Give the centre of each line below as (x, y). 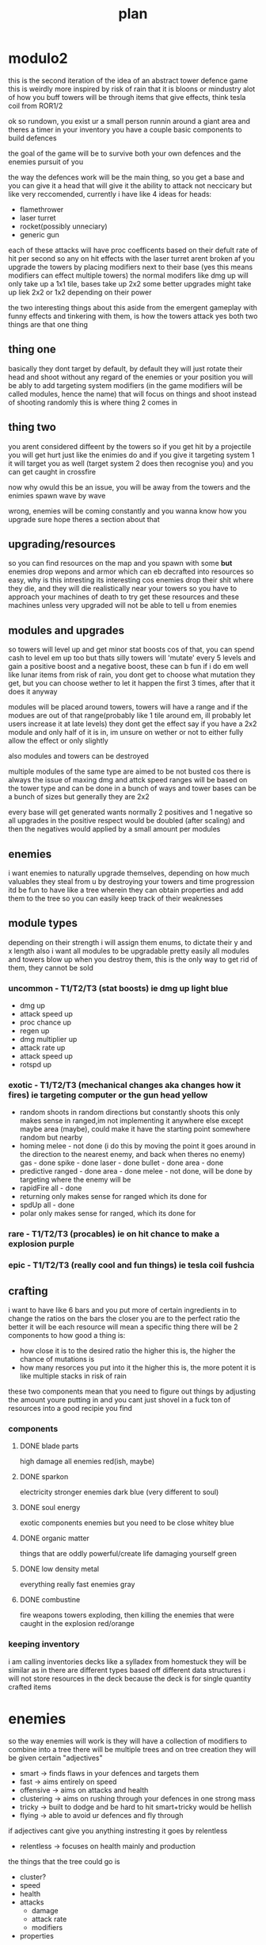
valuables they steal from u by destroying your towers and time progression (131, 881)
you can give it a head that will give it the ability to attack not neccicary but (130, 185)
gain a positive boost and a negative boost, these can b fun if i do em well (128, 667)
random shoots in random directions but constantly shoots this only (129, 1113)
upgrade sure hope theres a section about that (84, 519)
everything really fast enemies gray (77, 1585)
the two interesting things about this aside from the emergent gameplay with (133, 307)
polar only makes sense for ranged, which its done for (108, 1213)
